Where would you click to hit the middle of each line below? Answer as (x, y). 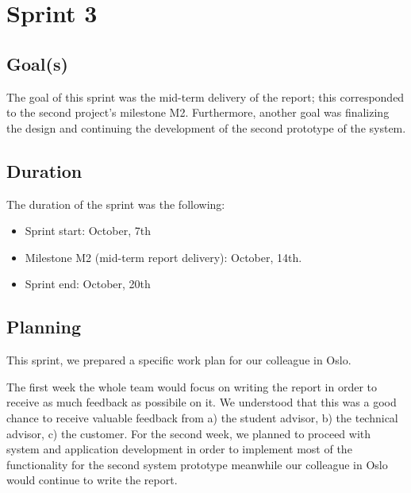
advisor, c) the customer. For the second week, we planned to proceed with (189, 433)
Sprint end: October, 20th (88, 284)
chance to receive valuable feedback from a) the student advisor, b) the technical (202, 417)
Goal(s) (37, 63)
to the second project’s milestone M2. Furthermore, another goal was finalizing (198, 112)
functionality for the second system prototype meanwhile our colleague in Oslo (197, 464)
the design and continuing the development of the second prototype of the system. (206, 127)
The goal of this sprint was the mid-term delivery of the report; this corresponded (205, 96)
